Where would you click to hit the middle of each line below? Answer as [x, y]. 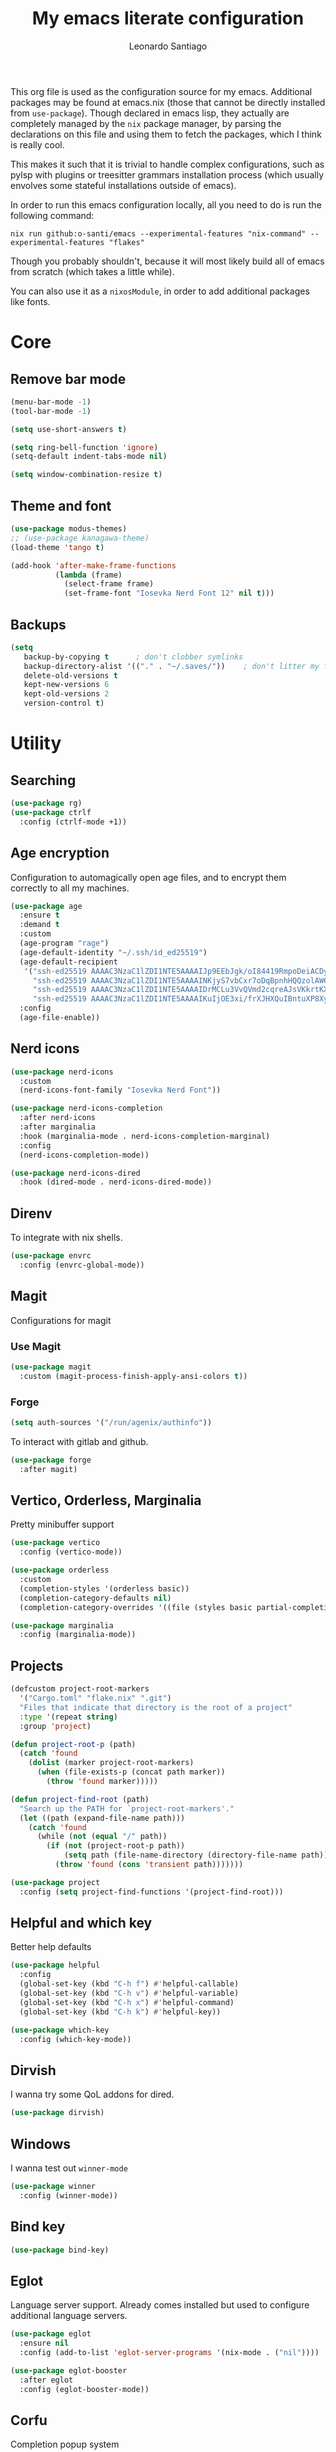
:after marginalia [58, 1127]
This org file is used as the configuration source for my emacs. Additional [161, 91]
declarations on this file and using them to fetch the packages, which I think [166, 134]
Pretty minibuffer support [62, 1524]
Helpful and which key [81, 1923]
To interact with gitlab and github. [79, 1441]
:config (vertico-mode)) [71, 1552]
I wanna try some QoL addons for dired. [92, 2094]
